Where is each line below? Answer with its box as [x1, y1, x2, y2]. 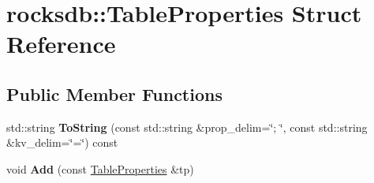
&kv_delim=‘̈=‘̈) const [6, 134, 118, 151]
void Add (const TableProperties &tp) [6, 160, 194, 177]
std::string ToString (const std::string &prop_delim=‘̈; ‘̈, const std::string [6, 118, 368, 135]
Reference [6, 28, 116, 60]
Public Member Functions [6, 81, 223, 106]
